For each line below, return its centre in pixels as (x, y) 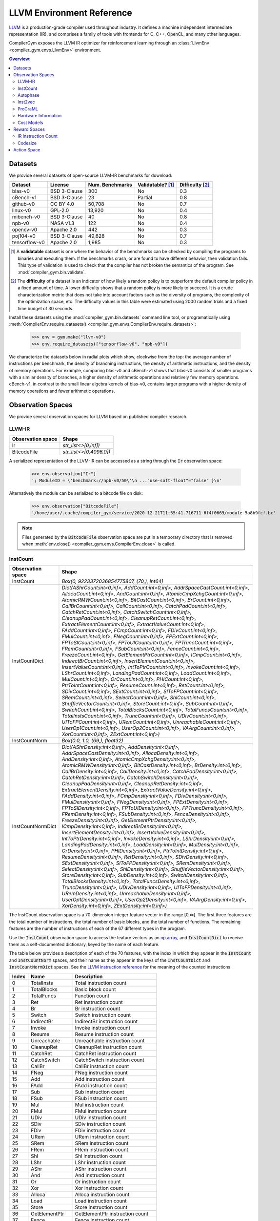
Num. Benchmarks (110, 185)
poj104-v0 (24, 236)
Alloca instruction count (102, 1194)
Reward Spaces (29, 129)
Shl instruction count (99, 1156)
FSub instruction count (101, 1098)
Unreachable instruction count (110, 1040)
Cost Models (30, 123)
